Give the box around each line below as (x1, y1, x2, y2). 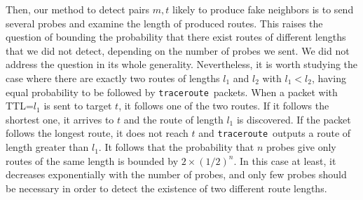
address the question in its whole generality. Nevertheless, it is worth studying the (6, 57, 358, 72)
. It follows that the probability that (98, 140, 254, 154)
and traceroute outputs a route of (198, 126, 351, 140)
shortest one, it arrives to (6, 112, 114, 126)
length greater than (6, 140, 89, 154)
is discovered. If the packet (236, 112, 351, 126)
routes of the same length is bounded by (6, 153, 179, 168)
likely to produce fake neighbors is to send (172, 2, 354, 16)
